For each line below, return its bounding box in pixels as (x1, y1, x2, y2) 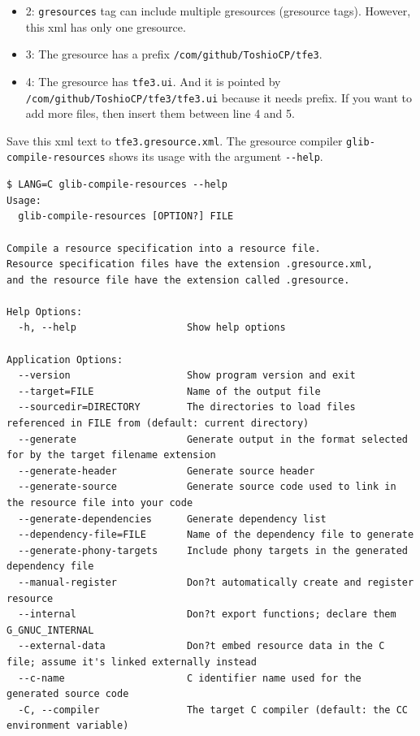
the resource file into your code (6, 497, 193, 509)
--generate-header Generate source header (18, 465, 315, 477)
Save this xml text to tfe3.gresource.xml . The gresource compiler (6, 132, 343, 149)
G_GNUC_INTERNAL (6, 624, 94, 636)
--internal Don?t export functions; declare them (18, 608, 396, 621)
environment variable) (6, 720, 129, 732)
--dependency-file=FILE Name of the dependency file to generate (18, 529, 414, 541)
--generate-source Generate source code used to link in (18, 481, 396, 493)
